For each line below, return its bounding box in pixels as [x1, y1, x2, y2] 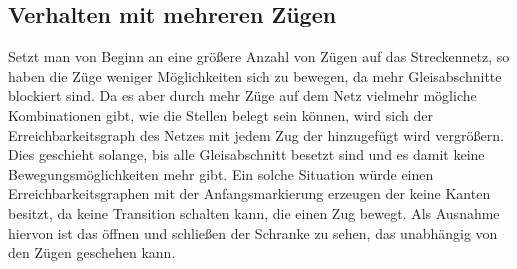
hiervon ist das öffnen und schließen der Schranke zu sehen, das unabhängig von [8, 222, 498, 243]
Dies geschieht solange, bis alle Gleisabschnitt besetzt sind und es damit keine [8, 144, 485, 165]
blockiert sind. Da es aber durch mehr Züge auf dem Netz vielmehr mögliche [8, 85, 477, 106]
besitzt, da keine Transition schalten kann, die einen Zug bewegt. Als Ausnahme [8, 202, 500, 223]
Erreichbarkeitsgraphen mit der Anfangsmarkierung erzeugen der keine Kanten [8, 183, 491, 204]
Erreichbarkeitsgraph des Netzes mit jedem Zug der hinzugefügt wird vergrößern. [8, 124, 504, 145]
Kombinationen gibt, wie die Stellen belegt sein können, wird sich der [8, 104, 433, 125]
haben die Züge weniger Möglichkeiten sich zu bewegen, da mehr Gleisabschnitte [8, 65, 502, 86]
